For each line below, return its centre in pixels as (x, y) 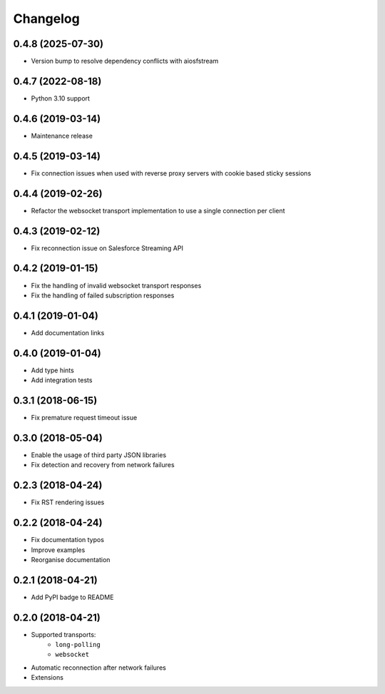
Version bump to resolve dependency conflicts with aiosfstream (125, 61)
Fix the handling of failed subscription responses (103, 295)
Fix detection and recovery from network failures (103, 465)
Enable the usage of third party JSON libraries (99, 455)
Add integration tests (62, 380)
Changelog (46, 19)
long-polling (78, 645)
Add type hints (52, 370)
